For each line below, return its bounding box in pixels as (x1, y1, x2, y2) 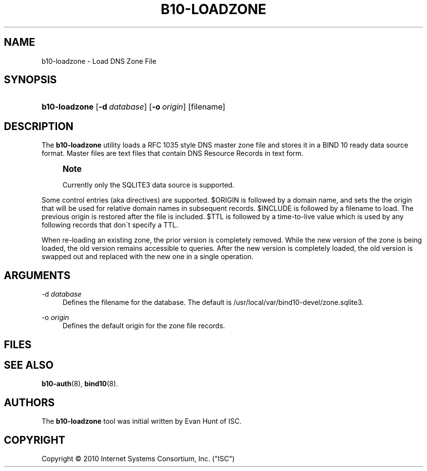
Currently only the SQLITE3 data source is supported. (62, 181, 234, 189)
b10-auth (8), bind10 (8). (41, 379, 118, 388)
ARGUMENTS (4, 269, 71, 282)
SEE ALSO (4, 358, 54, 371)
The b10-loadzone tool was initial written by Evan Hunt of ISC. (41, 417, 242, 426)
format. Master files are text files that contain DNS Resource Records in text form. (41, 149, 304, 158)
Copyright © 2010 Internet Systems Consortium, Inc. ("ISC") (41, 454, 235, 463)
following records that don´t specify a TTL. (41, 221, 178, 229)
